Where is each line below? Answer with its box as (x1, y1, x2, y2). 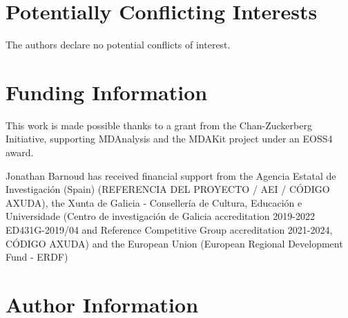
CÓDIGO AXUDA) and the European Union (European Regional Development (6, 236, 343, 250)
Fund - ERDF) (6, 250, 68, 264)
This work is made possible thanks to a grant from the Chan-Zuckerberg (6, 118, 312, 132)
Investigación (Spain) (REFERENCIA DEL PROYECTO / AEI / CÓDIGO (6, 182, 330, 196)
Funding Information (6, 77, 208, 106)
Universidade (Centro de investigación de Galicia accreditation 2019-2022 (6, 209, 315, 223)
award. (6, 145, 34, 160)
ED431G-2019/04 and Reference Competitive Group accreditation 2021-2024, (6, 223, 333, 236)
